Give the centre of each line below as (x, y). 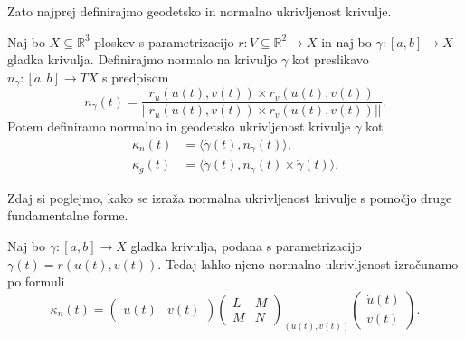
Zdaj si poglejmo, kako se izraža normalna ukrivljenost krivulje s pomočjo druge (230, 197)
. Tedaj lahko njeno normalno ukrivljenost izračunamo (308, 263)
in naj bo (346, 41)
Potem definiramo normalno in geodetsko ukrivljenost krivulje (179, 126)
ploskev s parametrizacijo (164, 41)
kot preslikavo (330, 59)
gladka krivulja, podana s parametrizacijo (246, 246)
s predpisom (135, 77)
